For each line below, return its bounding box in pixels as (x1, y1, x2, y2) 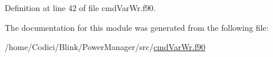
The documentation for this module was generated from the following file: (5, 21, 269, 33)
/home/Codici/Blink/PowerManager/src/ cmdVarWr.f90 (5, 41, 205, 53)
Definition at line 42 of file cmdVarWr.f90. (5, 2, 156, 13)
